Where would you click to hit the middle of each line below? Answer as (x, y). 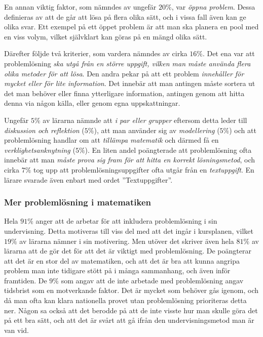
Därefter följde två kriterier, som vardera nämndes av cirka (96, 53)
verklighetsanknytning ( (40, 150)
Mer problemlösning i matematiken (78, 202)
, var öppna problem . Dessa (213, 7)
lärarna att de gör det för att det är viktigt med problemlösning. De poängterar (128, 251)
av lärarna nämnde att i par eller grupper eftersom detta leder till (145, 120)
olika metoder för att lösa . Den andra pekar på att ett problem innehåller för (124, 73)
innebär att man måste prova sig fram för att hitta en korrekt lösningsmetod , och (130, 160)
